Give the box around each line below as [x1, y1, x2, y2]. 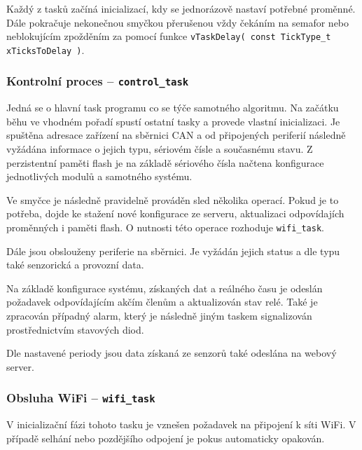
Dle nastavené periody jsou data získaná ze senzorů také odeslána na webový [6, 346, 337, 360]
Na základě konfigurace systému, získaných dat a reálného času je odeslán [6, 280, 323, 295]
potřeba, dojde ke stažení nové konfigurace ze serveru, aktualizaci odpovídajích [6, 206, 344, 221]
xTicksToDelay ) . [6, 42, 85, 57]
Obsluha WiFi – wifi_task [6, 389, 155, 407]
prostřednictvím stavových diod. [6, 322, 144, 336]
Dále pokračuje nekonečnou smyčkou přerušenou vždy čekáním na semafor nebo [6, 15, 349, 29]
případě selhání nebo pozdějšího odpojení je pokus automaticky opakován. [6, 430, 325, 445]
